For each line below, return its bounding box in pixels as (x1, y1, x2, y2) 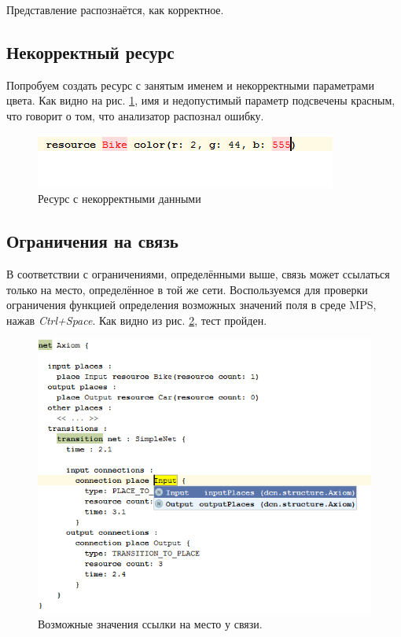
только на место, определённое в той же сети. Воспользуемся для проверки (6, 281, 368, 297)
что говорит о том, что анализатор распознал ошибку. (6, 107, 264, 123)
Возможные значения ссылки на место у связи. (38, 616, 263, 632)
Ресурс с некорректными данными (38, 190, 201, 207)
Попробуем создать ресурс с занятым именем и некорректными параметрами (6, 76, 374, 93)
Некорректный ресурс (6, 39, 175, 64)
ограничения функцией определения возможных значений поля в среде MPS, (6, 296, 377, 313)
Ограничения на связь (6, 229, 178, 253)
